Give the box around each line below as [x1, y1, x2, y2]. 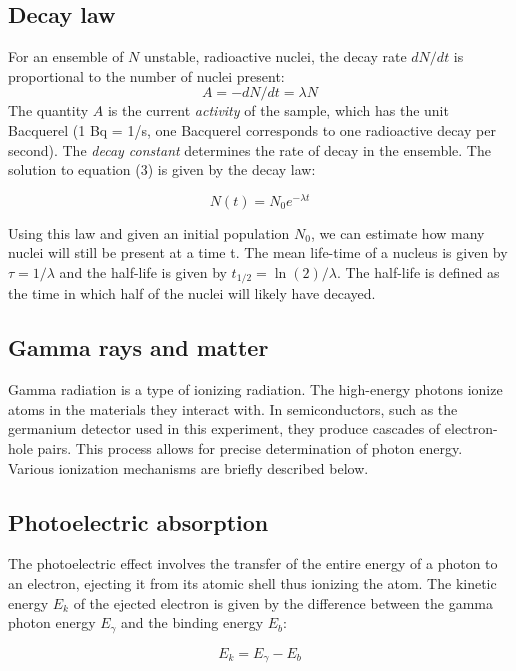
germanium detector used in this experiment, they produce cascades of [8, 418, 441, 439]
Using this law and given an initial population [8, 222, 290, 243]
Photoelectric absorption [8, 506, 269, 537]
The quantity [8, 100, 89, 121]
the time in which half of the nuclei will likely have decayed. [8, 283, 376, 304]
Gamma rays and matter [8, 332, 269, 363]
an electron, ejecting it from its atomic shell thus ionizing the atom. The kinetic [8, 573, 497, 594]
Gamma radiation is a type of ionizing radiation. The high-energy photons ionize [8, 379, 503, 400]
